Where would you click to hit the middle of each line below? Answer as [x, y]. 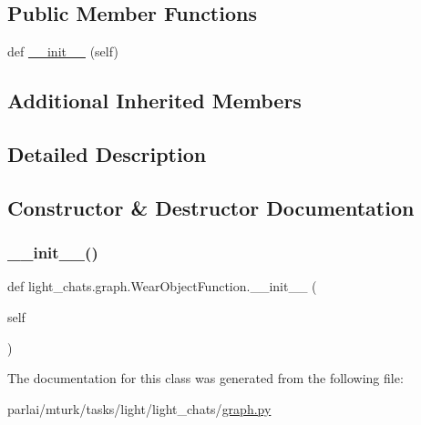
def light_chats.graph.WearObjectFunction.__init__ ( [162, 286]
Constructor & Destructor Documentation [211, 207]
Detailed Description [107, 153]
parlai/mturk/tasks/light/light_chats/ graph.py [139, 408]
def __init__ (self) [63, 51]
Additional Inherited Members [154, 101]
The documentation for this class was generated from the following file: [205, 378]
